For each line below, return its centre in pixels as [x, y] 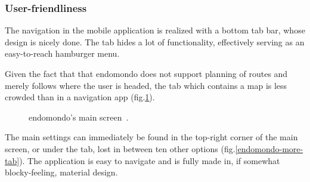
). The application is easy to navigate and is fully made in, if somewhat [150, 160]
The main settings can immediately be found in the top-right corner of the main [151, 137]
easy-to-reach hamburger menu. [62, 53]
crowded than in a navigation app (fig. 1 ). [80, 97]
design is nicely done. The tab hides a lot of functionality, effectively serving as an [155, 41]
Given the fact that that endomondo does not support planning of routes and [146, 73]
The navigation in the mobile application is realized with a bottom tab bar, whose [155, 30]
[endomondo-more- [269, 148]
